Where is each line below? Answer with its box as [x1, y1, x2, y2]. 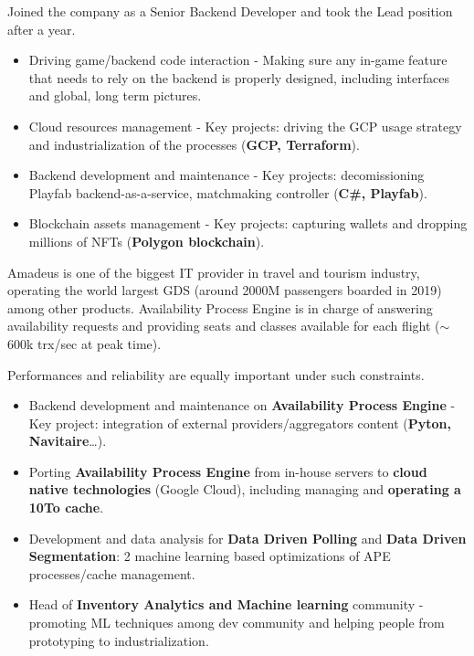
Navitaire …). [28, 431, 107, 450]
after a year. [7, 19, 76, 38]
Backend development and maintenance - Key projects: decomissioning [28, 165, 425, 185]
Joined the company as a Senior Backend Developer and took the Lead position [7, 2, 453, 20]
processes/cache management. [28, 564, 195, 583]
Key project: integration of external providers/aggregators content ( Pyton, [28, 413, 452, 432]
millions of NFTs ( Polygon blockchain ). [28, 231, 265, 250]
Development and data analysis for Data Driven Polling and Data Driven [28, 528, 467, 547]
